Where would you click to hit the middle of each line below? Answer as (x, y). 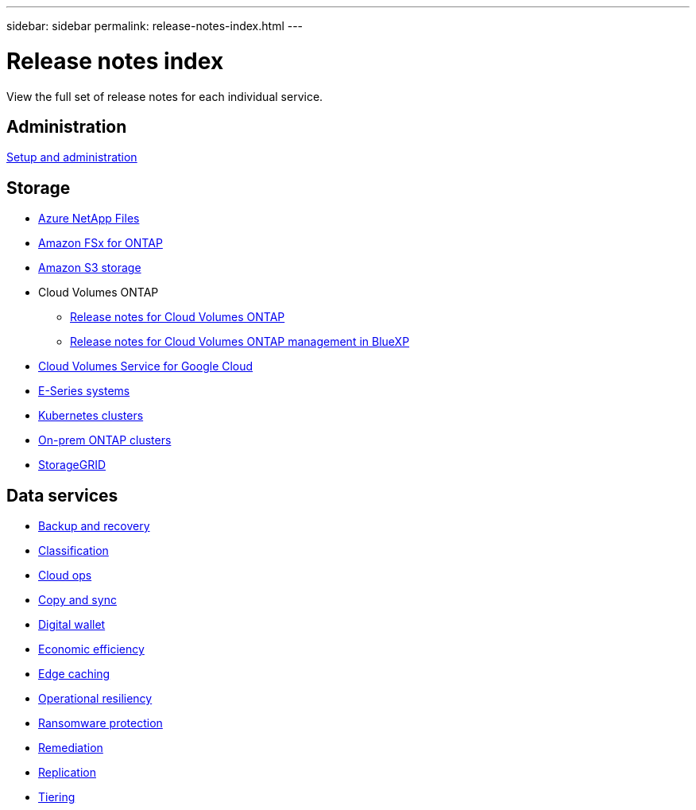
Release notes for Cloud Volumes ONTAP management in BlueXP (240, 342)
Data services (62, 495)
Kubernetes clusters (91, 416)
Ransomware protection (101, 723)
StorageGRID (72, 465)
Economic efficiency (91, 649)
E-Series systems (84, 391)
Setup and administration (72, 157)
